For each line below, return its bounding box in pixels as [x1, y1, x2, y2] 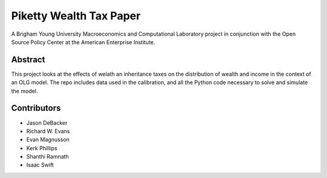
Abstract [11, 54, 45, 65]
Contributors [11, 103, 61, 113]
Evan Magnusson [26, 136, 70, 143]
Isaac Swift [26, 161, 54, 169]
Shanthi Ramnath [26, 153, 69, 160]
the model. [11, 87, 38, 94]
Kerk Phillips [26, 144, 58, 151]
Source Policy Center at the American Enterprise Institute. [11, 38, 156, 45]
